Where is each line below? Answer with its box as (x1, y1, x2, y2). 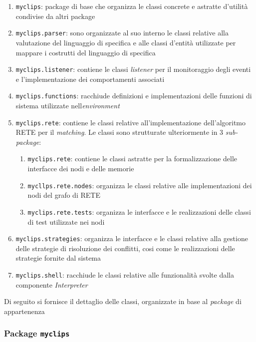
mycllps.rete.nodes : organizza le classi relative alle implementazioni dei (27, 180, 252, 190)
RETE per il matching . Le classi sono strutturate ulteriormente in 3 (15, 127, 224, 137)
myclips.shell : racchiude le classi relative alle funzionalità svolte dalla (15, 270, 234, 280)
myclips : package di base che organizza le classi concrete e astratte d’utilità (15, 1, 248, 11)
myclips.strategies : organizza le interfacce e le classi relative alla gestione (15, 233, 248, 244)
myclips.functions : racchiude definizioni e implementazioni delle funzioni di (15, 90, 252, 101)
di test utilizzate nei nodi (27, 216, 105, 227)
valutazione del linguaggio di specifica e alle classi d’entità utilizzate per (15, 37, 236, 47)
